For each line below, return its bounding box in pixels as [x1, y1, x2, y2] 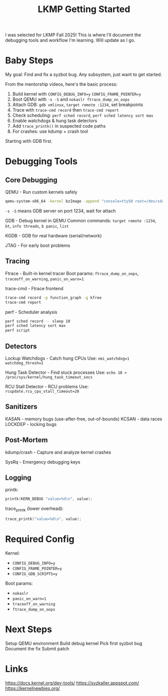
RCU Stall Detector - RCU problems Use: [5, 384, 89, 389]
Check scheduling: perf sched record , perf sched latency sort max [12, 112, 153, 119]
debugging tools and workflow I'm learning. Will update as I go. [5, 37, 135, 43]
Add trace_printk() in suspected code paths [12, 123, 106, 129]
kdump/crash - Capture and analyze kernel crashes [5, 449, 111, 455]
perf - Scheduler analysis [5, 309, 57, 315]
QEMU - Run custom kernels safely [5, 189, 77, 195]
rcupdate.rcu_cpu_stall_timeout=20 [5, 389, 79, 394]
